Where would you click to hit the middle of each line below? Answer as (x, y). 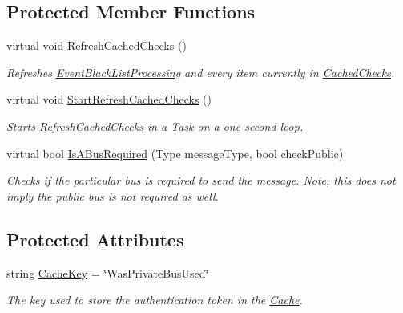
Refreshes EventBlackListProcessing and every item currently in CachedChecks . (201, 72)
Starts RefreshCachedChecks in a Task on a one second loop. (155, 126)
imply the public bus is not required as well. (113, 195)
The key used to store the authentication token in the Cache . (155, 300)
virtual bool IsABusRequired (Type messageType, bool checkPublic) (175, 153)
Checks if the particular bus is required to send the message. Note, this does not (201, 180)
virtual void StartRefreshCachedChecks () (109, 99)
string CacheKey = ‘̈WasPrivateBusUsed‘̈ (108, 272)
